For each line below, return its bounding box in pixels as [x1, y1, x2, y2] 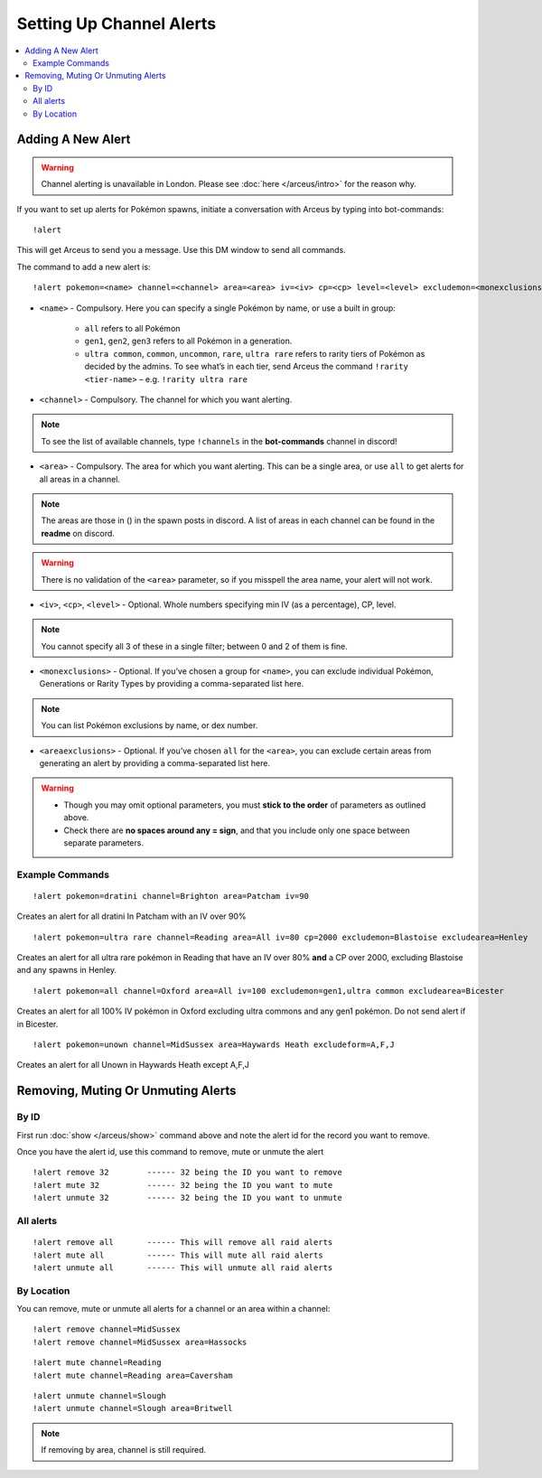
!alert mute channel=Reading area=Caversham [33, 1370, 234, 1380]
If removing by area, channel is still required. [41, 1445, 207, 1455]
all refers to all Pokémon [84, 323, 181, 334]
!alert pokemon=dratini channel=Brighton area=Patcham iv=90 [33, 891, 309, 901]
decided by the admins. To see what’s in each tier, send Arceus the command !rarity [84, 361, 408, 372]
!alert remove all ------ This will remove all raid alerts [33, 1238, 333, 1248]
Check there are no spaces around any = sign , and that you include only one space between [63, 825, 410, 836]
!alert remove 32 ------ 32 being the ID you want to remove [33, 1167, 342, 1178]
